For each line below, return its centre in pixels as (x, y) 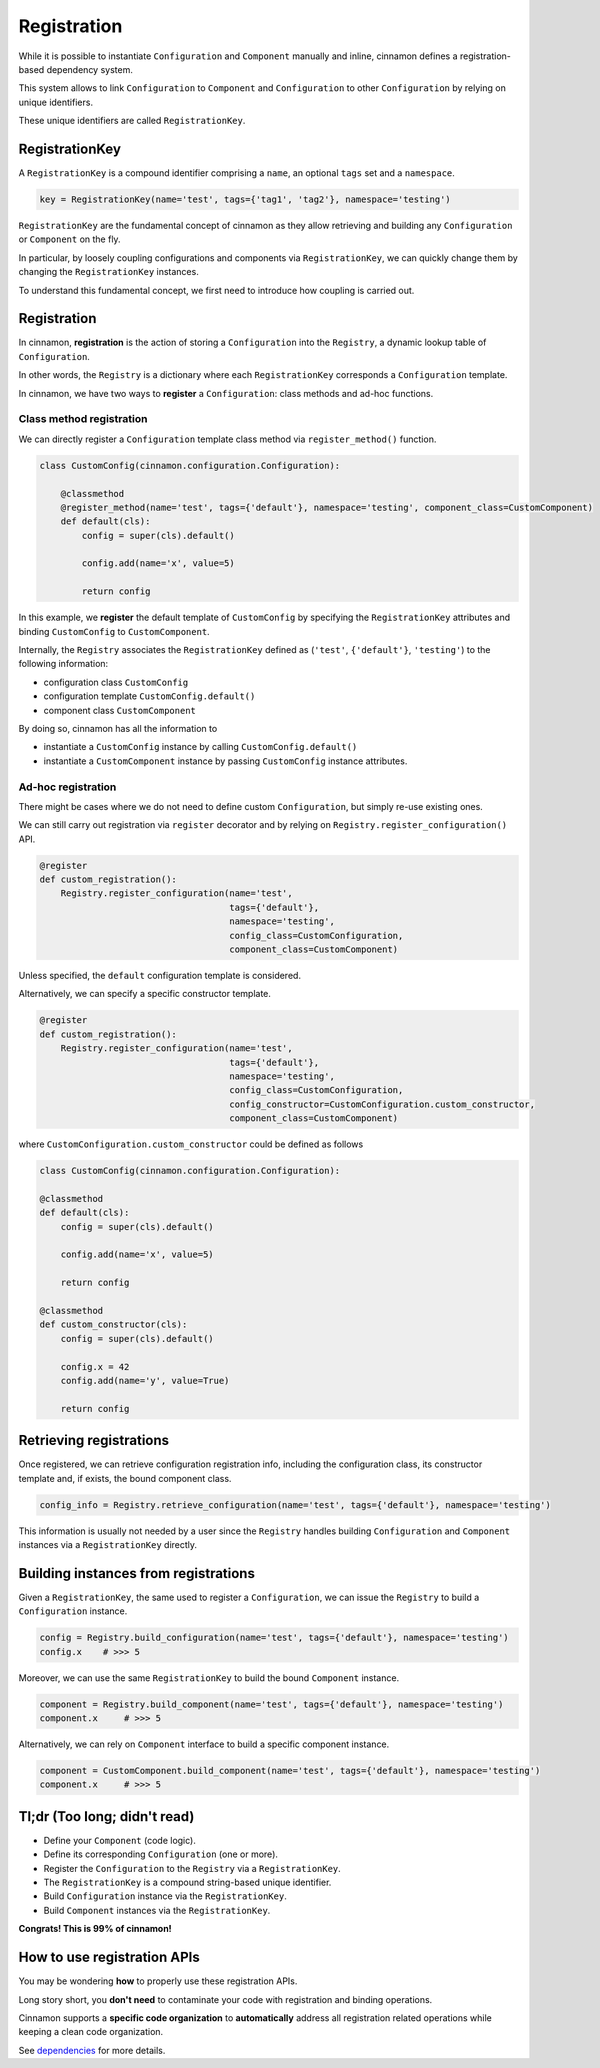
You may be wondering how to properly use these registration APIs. (158, 1981)
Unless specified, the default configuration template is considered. (160, 975)
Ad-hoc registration (67, 787)
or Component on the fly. (69, 239)
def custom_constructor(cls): (113, 1324)
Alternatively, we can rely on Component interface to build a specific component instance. (204, 1744)
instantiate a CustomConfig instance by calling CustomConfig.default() (200, 747)
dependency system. (90, 69)
